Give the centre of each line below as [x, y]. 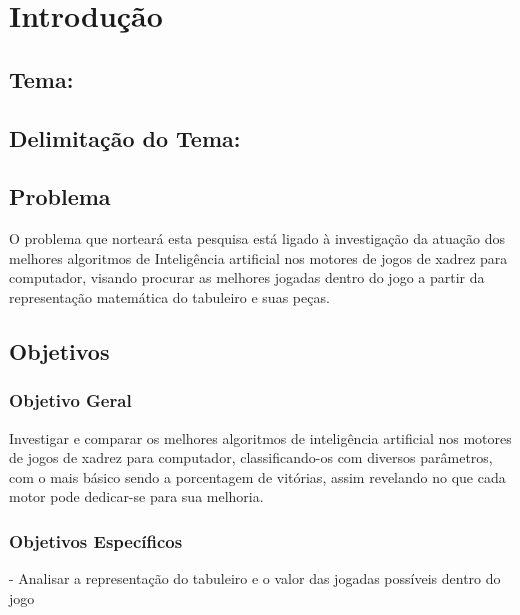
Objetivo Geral [70, 400]
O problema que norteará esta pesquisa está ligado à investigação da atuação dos [257, 238]
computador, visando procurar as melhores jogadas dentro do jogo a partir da [247, 277]
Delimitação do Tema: [125, 137]
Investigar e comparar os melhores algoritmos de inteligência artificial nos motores [260, 437]
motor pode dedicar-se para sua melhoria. [136, 496]
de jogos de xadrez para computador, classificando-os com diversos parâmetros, [251, 457]
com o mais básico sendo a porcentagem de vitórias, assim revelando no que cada [257, 476]
